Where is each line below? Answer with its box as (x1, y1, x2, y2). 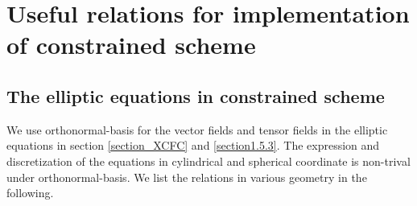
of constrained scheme (6, 28, 256, 61)
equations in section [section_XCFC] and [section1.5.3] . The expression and (6, 137, 380, 154)
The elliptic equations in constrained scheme (6, 83, 385, 108)
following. (6, 184, 54, 201)
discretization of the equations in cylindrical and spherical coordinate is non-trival (6, 152, 411, 169)
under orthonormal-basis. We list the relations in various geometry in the (6, 168, 367, 185)
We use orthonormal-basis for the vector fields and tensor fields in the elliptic (6, 121, 388, 138)
